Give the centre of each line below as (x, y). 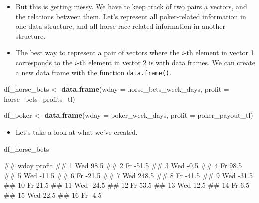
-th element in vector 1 (219, 52)
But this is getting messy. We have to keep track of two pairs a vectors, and (131, 6)
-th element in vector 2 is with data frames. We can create (166, 62)
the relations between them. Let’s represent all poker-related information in (131, 16)
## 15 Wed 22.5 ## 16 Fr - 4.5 (53, 194)
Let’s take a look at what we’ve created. (77, 132)
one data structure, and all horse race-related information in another (120, 26)
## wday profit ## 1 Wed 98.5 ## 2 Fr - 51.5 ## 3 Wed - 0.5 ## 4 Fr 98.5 (123, 165)
